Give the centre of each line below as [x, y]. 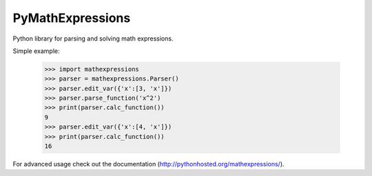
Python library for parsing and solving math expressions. [93, 38]
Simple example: [36, 51]
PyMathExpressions [72, 18]
